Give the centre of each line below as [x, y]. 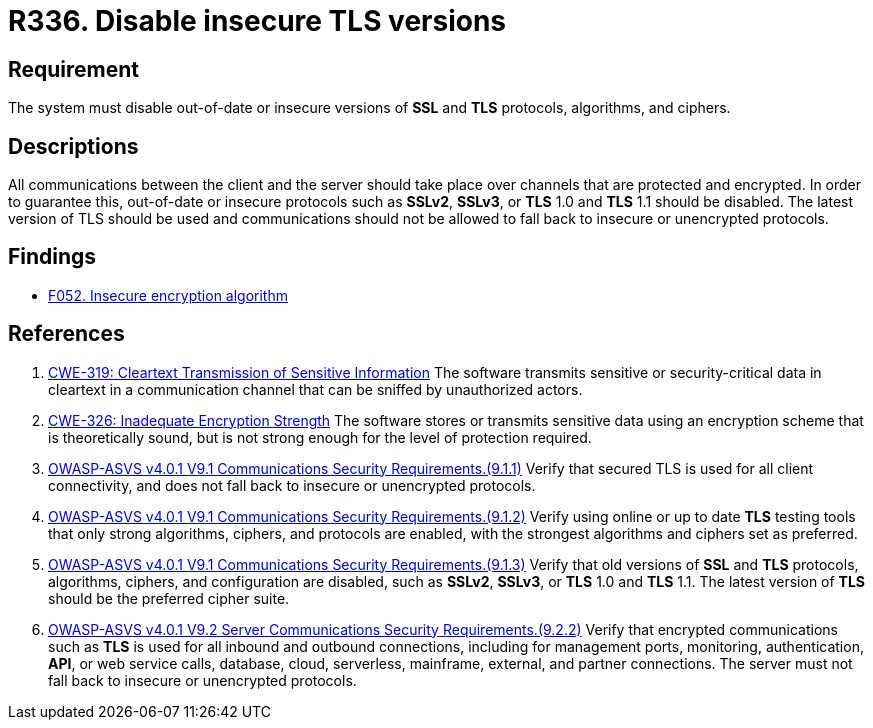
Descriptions [73, 146]
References [66, 334]
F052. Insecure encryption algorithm [168, 295]
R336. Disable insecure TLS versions [257, 21]
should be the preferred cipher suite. [169, 598]
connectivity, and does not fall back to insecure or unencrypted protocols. [292, 485]
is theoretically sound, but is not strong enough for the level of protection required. [320, 437]
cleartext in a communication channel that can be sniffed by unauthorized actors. [315, 389]
